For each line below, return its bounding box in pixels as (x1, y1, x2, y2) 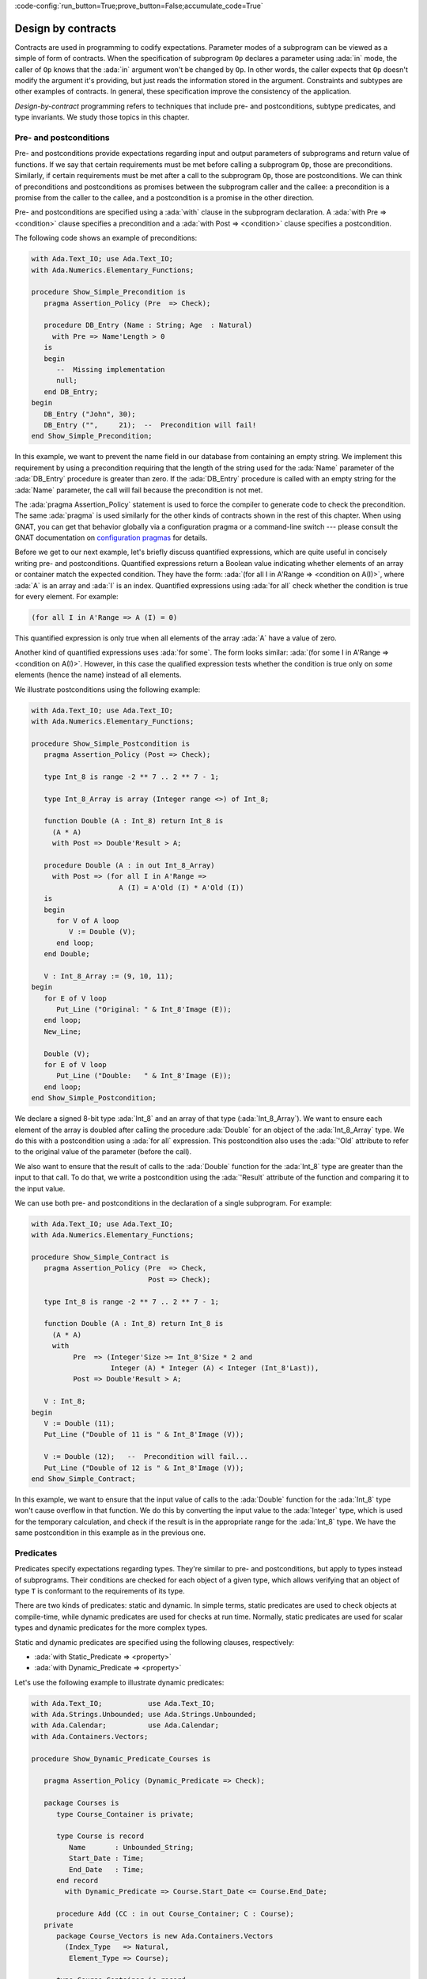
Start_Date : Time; (68, 1854, 145, 1863)
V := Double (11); (43, 1419, 115, 1428)
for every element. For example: (14, 592, 119, 602)
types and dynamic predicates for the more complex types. (14, 1623, 208, 1632)
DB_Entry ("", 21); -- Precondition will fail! (43, 420, 257, 429)
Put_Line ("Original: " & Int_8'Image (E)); (56, 1005, 232, 1014)
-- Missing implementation (56, 365, 165, 374)
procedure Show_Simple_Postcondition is (31, 739, 190, 748)
